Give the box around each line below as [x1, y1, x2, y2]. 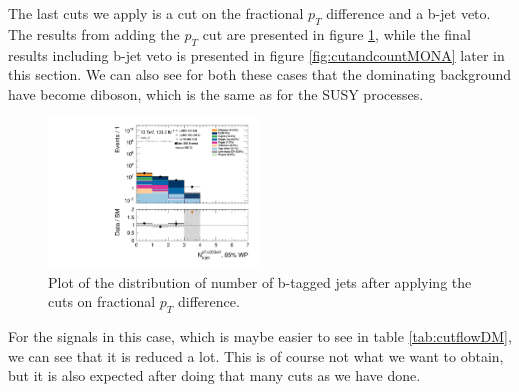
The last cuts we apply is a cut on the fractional [8, 3, 304, 23]
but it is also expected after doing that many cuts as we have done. [8, 365, 421, 386]
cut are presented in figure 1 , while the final [202, 23, 471, 44]
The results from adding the [8, 23, 180, 44]
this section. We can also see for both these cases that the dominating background [8, 64, 512, 85]
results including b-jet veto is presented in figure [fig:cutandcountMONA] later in [8, 44, 505, 65]
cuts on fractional [48, 291, 156, 312]
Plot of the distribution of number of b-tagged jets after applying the [48, 271, 472, 292]
